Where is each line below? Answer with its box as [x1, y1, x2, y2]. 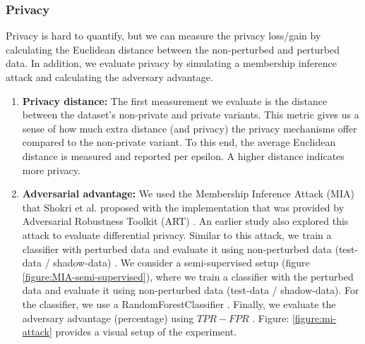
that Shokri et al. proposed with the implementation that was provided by [22, 199, 345, 214]
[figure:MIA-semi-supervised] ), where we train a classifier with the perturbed [22, 269, 354, 283]
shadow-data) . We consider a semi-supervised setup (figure [53, 255, 310, 270]
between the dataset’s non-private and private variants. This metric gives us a [22, 107, 359, 122]
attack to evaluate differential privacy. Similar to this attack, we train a [22, 227, 332, 242]
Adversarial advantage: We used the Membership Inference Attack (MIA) [22, 186, 354, 201]
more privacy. [22, 162, 80, 177]
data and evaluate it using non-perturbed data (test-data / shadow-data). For [22, 283, 359, 297]
